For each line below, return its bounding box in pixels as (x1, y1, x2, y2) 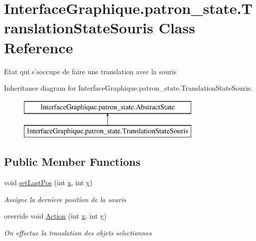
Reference (4, 37, 73, 57)
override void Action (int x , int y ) (4, 211, 107, 221)
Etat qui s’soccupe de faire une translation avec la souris (4, 66, 177, 76)
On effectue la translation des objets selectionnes (4, 227, 152, 238)
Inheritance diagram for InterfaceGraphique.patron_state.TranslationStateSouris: (4, 83, 253, 93)
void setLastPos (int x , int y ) (4, 177, 93, 188)
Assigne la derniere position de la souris (4, 194, 126, 204)
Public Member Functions (4, 154, 140, 169)
